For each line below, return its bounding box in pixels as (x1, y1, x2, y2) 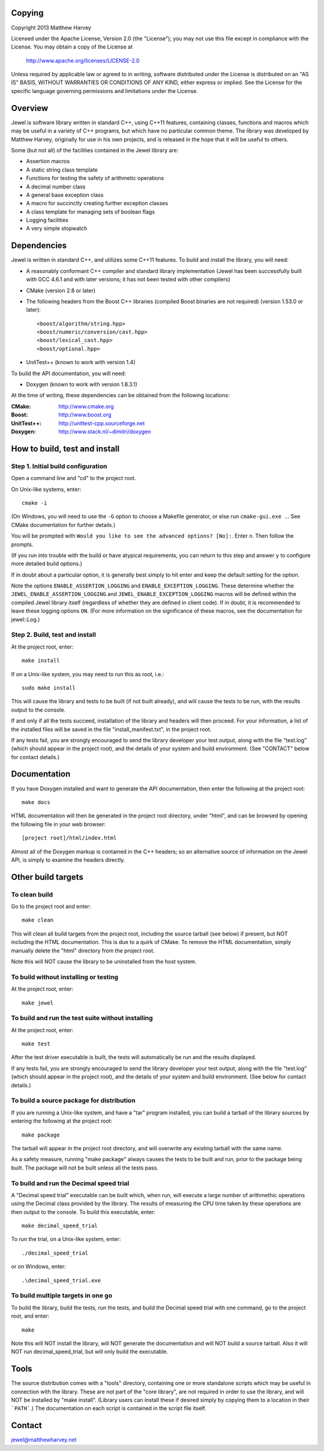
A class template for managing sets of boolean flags (26, 208, 155, 215)
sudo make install (22, 684, 76, 691)
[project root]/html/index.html (22, 835, 117, 841)
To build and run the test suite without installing (11, 1014, 153, 1023)
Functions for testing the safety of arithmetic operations (26, 175, 164, 182)
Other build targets (11, 872, 84, 882)
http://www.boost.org (58, 411, 112, 418)
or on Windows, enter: (11, 1263, 66, 1270)
